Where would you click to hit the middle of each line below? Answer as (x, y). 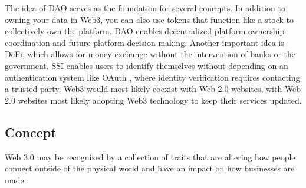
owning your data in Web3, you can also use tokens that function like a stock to (149, 19)
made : (17, 179)
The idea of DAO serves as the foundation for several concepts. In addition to (145, 8)
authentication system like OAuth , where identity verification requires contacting (152, 77)
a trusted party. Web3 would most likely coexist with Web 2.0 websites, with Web (153, 89)
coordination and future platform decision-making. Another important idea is (144, 42)
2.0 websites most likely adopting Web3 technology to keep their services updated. (153, 100)
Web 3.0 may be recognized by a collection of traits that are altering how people (150, 156)
